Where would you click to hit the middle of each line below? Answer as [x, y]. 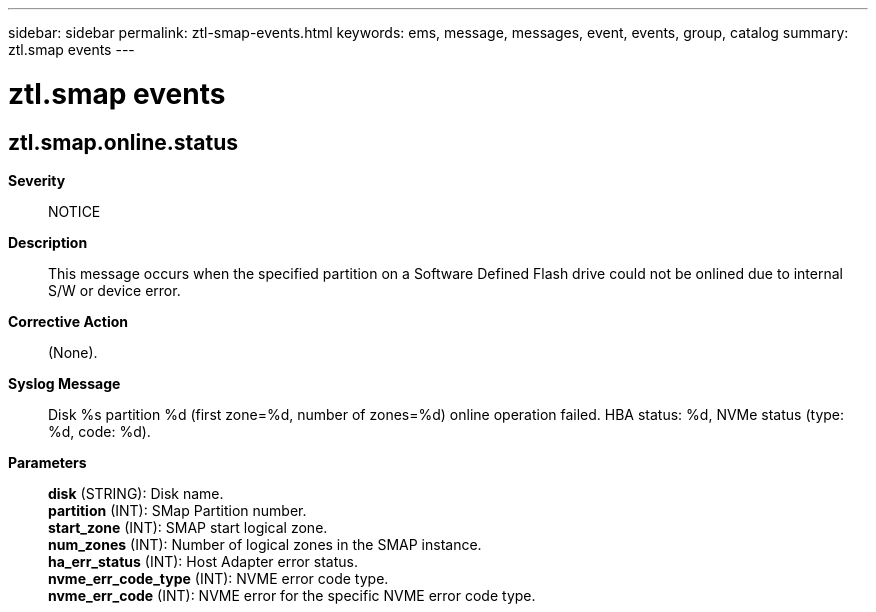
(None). [73, 352]
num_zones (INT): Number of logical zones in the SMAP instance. [265, 544]
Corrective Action [68, 321]
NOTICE [74, 211]
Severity [37, 180]
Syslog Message [64, 383]
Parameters [47, 462]
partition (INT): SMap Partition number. [177, 510]
